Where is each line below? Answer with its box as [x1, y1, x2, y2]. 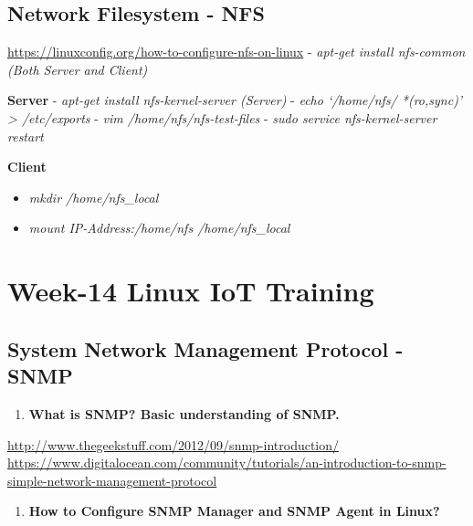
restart [7, 126, 44, 145]
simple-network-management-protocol [7, 470, 217, 489]
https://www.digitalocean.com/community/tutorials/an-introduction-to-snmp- [7, 453, 447, 472]
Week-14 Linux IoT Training [7, 272, 374, 310]
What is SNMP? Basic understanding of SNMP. [28, 404, 340, 423]
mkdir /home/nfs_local [28, 187, 159, 206]
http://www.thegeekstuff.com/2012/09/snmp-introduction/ [7, 435, 340, 454]
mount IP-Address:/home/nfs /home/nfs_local [28, 218, 290, 237]
